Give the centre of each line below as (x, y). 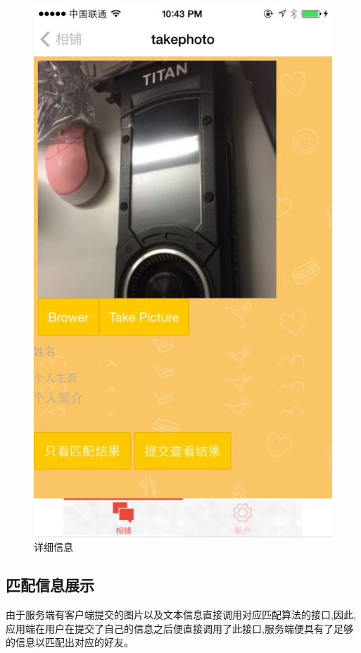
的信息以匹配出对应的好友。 (70, 642)
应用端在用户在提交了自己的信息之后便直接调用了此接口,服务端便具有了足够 (179, 628)
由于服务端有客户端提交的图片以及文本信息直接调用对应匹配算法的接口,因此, (181, 615)
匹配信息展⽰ (50, 585)
